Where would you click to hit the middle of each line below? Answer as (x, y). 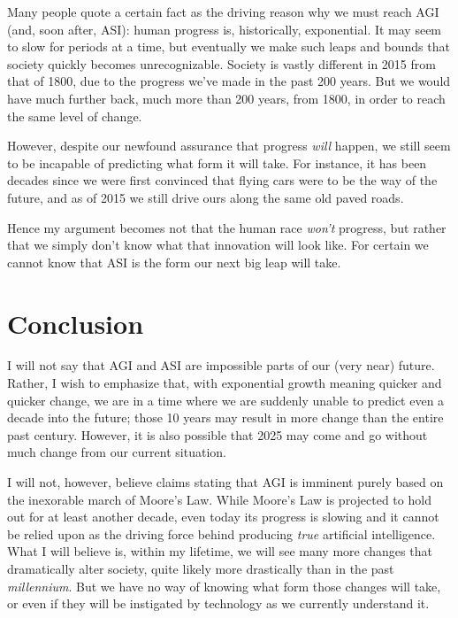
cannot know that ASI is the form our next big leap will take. (174, 262)
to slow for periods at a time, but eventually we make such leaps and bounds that (229, 46)
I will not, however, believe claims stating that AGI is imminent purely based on (225, 482)
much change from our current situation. (117, 452)
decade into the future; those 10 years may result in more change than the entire (225, 417)
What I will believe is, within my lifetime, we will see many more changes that (220, 551)
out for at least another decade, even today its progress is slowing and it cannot (223, 517)
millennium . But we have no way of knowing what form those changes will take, (224, 586)
